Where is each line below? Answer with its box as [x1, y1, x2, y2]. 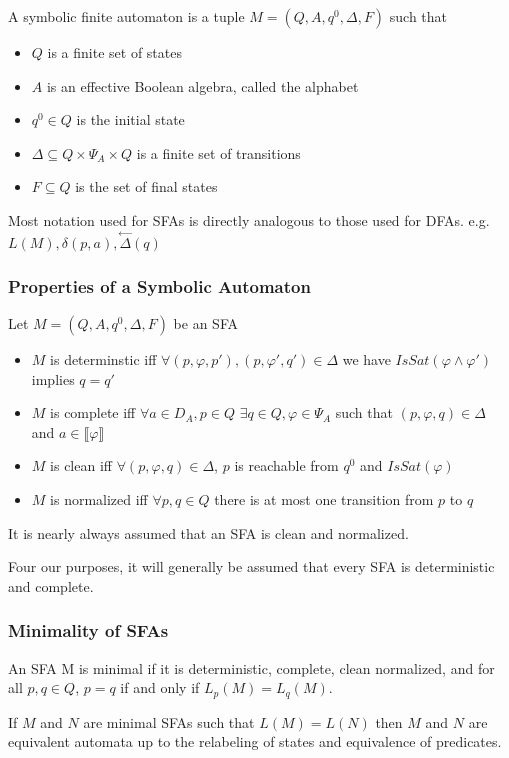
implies [31, 368, 75, 389]
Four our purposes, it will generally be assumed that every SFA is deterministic [8, 556, 495, 577]
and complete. [8, 575, 94, 596]
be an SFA [173, 313, 238, 333]
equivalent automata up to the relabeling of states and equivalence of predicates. [8, 731, 502, 752]
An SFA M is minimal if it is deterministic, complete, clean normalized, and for [8, 657, 495, 678]
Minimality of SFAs [8, 618, 169, 643]
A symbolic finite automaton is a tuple [8, 6, 245, 26]
